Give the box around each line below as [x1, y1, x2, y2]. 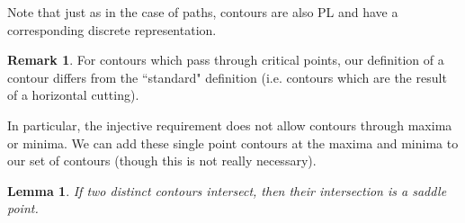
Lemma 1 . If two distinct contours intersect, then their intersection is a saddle [7, 181, 447, 200]
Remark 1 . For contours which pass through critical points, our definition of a [7, 50, 444, 69]
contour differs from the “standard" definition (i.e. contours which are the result [7, 67, 447, 86]
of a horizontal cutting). [7, 85, 139, 104]
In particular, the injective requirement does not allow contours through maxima [7, 115, 452, 134]
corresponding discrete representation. [7, 20, 217, 39]
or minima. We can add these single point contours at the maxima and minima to [7, 133, 459, 152]
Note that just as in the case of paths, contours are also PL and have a [7, 3, 398, 21]
